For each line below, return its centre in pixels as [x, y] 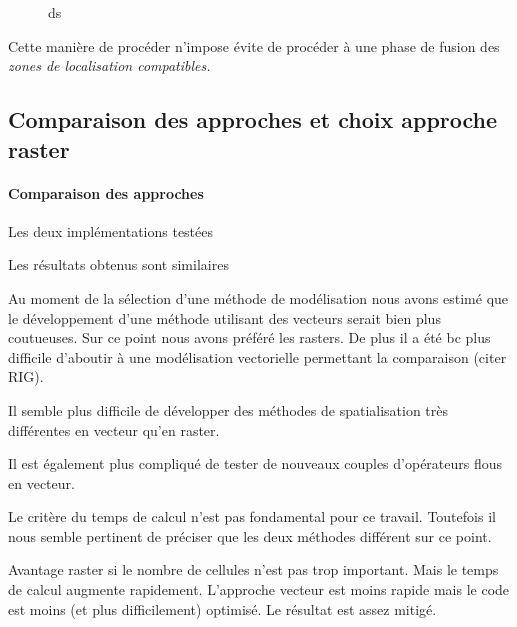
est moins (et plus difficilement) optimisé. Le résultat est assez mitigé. [222, 608]
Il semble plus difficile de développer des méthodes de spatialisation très [228, 409]
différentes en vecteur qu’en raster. [114, 429]
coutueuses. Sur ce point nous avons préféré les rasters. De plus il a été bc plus [249, 337]
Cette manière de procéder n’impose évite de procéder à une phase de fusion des [254, 45]
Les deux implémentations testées [111, 230]
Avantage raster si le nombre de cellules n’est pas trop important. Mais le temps [253, 569]
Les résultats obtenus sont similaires [118, 264]
